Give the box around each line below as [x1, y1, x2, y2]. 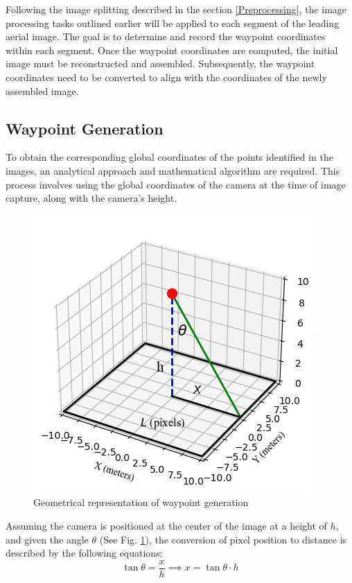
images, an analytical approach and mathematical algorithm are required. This [6, 163, 340, 177]
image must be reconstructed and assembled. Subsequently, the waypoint [6, 56, 315, 71]
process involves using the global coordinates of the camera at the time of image [6, 177, 346, 191]
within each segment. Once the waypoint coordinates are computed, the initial [6, 42, 338, 57]
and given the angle [6, 532, 89, 546]
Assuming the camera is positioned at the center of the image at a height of [6, 518, 327, 532]
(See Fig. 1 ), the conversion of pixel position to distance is [99, 532, 347, 546]
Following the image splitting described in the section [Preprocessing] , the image [6, 2, 347, 16]
